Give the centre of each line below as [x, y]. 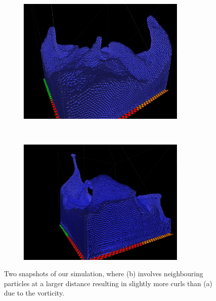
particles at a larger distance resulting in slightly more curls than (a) [108, 283]
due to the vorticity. [34, 293]
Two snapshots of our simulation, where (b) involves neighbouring [104, 274]
